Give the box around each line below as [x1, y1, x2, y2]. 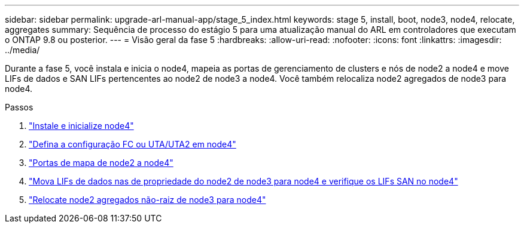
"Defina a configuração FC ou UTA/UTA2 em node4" [29, 139, 236, 149]
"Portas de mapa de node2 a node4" [29, 158, 173, 168]
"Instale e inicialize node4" [29, 121, 134, 131]
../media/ [5, 45, 40, 55]
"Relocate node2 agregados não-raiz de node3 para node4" [29, 195, 266, 205]
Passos [5, 102, 33, 112]
